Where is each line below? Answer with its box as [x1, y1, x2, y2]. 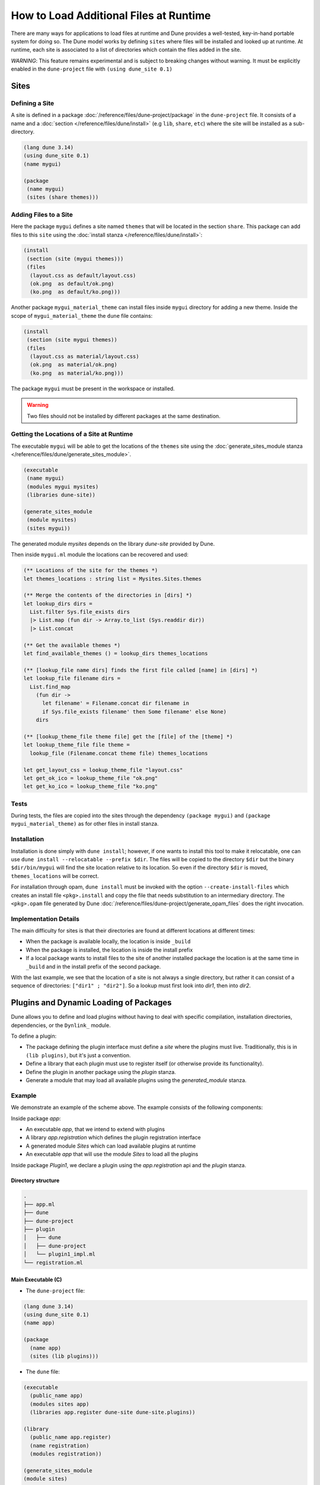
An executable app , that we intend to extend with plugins [25, 1126, 165, 1133]
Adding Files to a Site [11, 210, 73, 219]
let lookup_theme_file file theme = [23, 741, 130, 748]
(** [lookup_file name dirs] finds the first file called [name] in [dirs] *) [23, 666, 258, 674]
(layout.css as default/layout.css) [30, 272, 136, 279]
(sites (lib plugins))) [30, 1353, 99, 1360]
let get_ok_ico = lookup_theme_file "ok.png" [23, 775, 158, 781]
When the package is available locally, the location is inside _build [25, 938, 191, 945]
